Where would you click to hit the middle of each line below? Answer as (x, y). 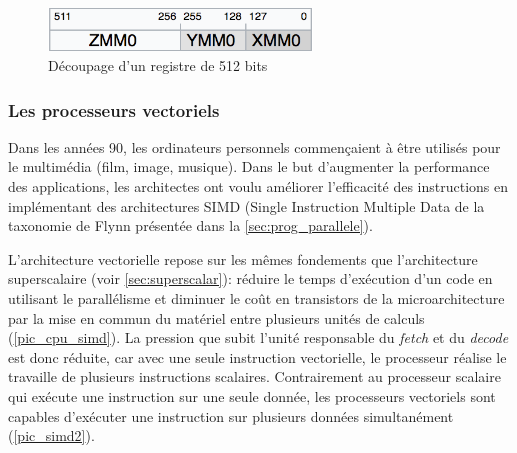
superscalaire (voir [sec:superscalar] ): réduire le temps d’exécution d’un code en (250, 278)
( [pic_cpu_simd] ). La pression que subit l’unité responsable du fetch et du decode (258, 337)
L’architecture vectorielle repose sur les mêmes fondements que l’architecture (243, 258)
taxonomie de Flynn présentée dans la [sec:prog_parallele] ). (190, 225)
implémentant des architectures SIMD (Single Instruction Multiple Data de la (246, 205)
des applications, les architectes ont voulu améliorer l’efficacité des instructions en (258, 186)
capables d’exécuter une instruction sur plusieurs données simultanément (231, 415)
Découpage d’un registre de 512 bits (158, 65)
